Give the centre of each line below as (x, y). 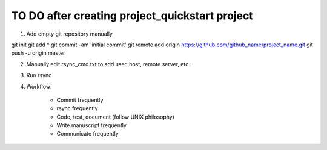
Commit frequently (80, 100)
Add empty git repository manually (70, 34)
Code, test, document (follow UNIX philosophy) (116, 117)
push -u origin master (38, 53)
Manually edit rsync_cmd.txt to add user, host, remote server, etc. (108, 64)
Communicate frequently (88, 134)
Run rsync (39, 75)
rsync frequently (77, 108)
